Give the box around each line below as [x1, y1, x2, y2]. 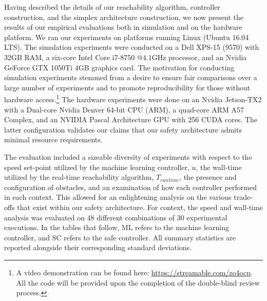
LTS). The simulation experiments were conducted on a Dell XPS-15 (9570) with [4, 42, 259, 52]
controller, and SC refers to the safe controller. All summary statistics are [4, 232, 236, 242]
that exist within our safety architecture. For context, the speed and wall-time [17, 201, 263, 212]
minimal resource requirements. [4, 134, 103, 145]
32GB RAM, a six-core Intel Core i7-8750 [4, 51, 135, 62]
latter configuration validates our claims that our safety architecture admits [4, 124, 242, 135]
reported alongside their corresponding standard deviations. [4, 242, 192, 253]
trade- [234, 192, 253, 202]
